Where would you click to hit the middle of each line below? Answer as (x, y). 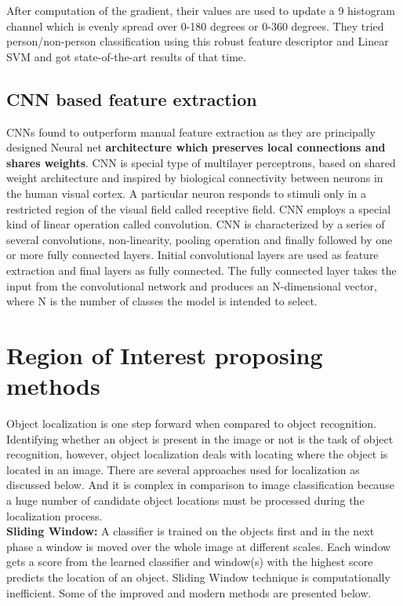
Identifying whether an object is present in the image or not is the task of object (200, 438)
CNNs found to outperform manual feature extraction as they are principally (191, 131)
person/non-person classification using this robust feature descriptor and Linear (198, 41)
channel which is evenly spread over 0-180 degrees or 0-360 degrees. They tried (195, 26)
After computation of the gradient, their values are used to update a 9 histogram (201, 10)
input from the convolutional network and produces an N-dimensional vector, (192, 285)
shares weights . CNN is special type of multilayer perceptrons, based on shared (201, 162)
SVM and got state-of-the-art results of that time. (126, 56)
